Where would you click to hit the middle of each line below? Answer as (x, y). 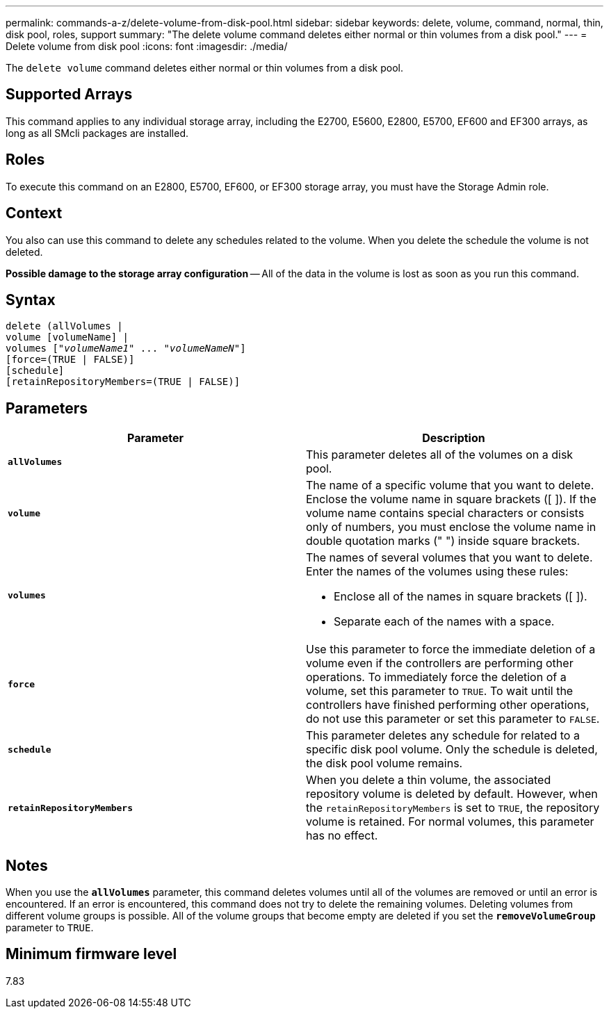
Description (454, 438)
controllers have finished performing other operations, (448, 705)
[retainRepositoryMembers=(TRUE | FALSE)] (123, 382)
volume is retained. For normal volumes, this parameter (450, 822)
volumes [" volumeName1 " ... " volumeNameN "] (126, 349)
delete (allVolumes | (64, 326)
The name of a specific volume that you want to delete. (450, 485)
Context (34, 213)
